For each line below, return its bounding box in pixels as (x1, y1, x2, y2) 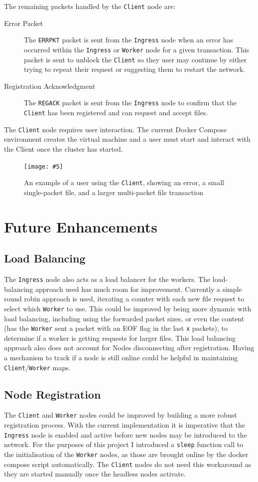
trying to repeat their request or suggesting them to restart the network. (24, 64, 245, 74)
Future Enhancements (4, 216, 158, 237)
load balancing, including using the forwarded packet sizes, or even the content (4, 313, 245, 323)
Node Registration (4, 386, 101, 402)
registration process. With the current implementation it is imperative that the (4, 420, 245, 430)
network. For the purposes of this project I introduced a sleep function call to (4, 439, 244, 450)
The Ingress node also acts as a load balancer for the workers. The (4, 274, 211, 284)
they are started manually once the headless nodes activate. (4, 469, 186, 479)
